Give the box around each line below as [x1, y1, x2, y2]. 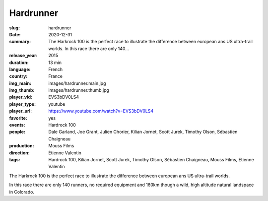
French [48, 66, 63, 72]
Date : [9, 31, 21, 37]
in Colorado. [9, 189, 35, 195]
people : [9, 129, 26, 135]
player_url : [9, 108, 32, 114]
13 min [48, 60, 62, 66]
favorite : [9, 115, 27, 121]
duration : [9, 60, 29, 66]
